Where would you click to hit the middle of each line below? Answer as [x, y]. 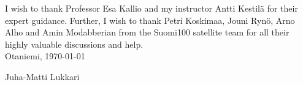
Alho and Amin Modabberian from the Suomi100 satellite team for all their [147, 32]
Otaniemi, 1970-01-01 [45, 56]
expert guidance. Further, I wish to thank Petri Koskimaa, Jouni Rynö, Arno [150, 20]
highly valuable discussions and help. [74, 44]
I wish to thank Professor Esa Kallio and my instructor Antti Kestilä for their [151, 8]
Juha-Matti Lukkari [42, 76]
